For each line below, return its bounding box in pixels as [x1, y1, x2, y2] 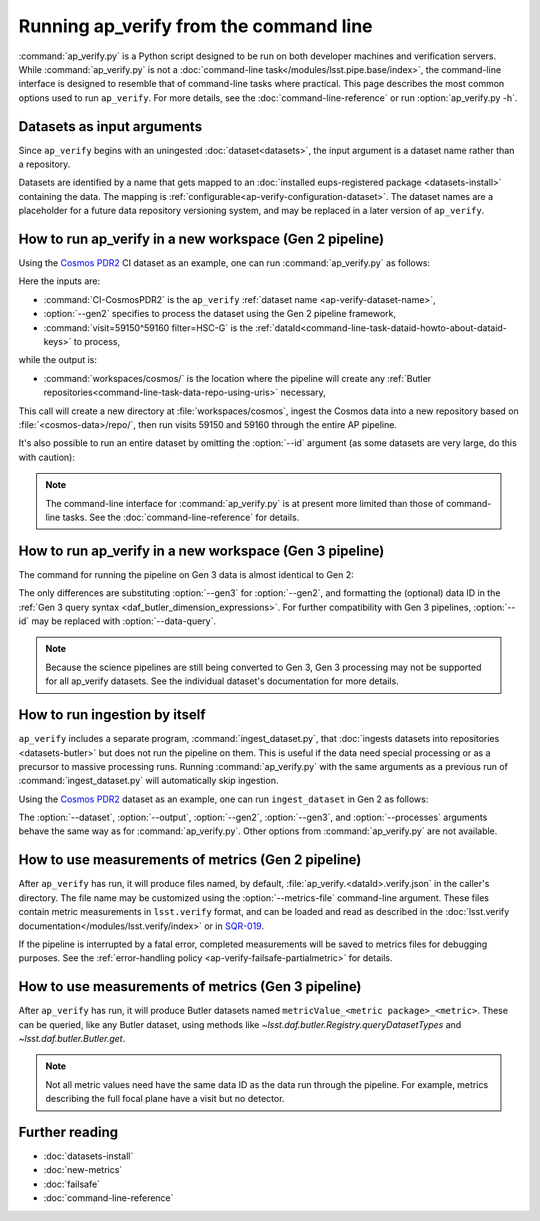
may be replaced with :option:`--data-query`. [31, 615, 217, 627]
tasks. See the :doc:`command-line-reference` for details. [62, 511, 300, 523]
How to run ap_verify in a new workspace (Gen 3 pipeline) [18, 542, 385, 559]
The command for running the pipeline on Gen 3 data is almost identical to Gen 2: [18, 568, 354, 580]
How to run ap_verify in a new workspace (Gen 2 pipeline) [18, 231, 385, 247]
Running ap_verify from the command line [18, 15, 374, 37]
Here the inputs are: [18, 275, 101, 287]
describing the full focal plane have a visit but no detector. [45, 1093, 285, 1105]
